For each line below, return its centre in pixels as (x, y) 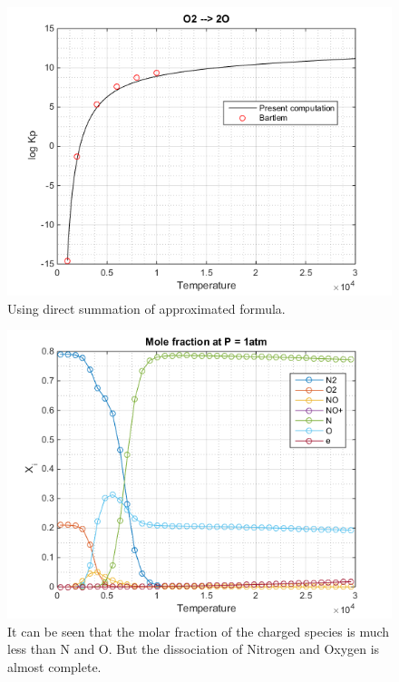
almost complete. (54, 666)
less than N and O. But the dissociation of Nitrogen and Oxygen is (194, 649)
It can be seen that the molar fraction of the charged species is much (199, 631)
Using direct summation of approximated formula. (146, 308)
